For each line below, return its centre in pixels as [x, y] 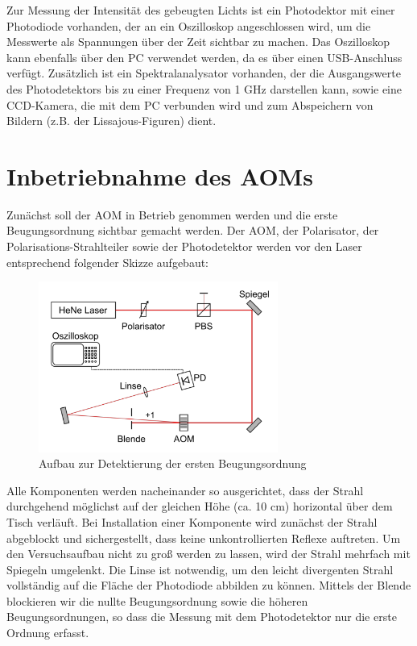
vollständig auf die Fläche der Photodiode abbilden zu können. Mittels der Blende [209, 585]
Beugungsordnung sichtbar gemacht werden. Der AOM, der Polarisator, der [193, 230]
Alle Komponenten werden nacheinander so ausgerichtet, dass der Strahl [185, 490]
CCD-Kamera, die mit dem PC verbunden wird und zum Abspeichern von [190, 104]
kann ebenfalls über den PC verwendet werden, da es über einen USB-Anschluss [204, 57]
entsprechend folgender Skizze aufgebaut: [108, 262]
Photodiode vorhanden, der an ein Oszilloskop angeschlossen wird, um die [189, 25]
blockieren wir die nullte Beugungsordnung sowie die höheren [157, 600]
